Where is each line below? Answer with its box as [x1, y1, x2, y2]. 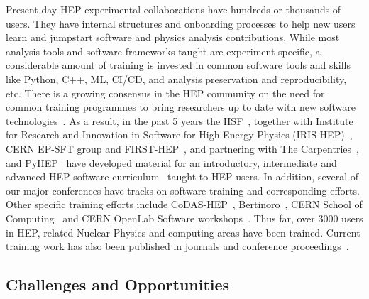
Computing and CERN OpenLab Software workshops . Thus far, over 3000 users [6, 210, 363, 225]
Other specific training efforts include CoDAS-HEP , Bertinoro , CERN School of [6, 197, 363, 212]
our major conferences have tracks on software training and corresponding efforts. [6, 183, 360, 197]
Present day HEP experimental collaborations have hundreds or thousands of [6, 2, 341, 16]
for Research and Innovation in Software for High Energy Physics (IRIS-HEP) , [6, 127, 353, 142]
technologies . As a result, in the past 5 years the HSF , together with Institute [6, 113, 353, 128]
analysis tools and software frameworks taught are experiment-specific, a [6, 43, 321, 58]
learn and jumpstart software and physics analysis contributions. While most [6, 30, 340, 45]
